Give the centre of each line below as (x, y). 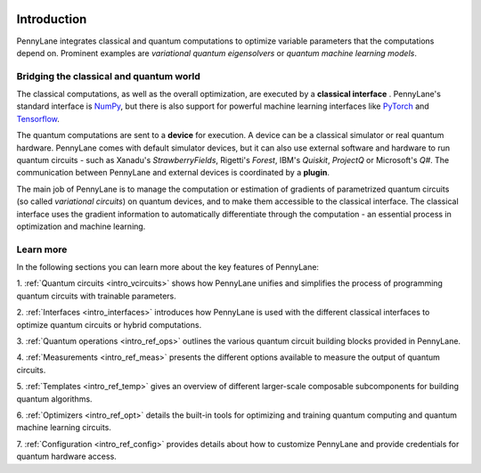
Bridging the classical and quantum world (108, 76)
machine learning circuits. (64, 428)
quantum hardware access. (67, 457)
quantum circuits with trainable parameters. (97, 296)
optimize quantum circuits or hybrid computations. (109, 324)
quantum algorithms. (54, 399)
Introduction (52, 19)
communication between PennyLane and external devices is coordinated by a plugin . (173, 173)
